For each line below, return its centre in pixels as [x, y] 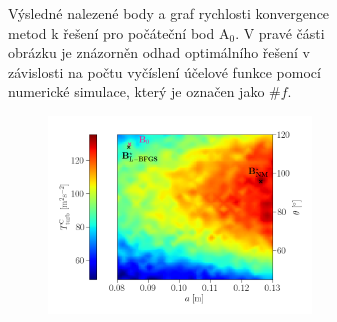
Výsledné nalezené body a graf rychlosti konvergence [169, 13]
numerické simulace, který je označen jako [136, 91]
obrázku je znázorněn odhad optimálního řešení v [159, 52]
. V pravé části [280, 32]
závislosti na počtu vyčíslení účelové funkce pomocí [164, 71]
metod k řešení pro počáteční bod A [119, 32]
